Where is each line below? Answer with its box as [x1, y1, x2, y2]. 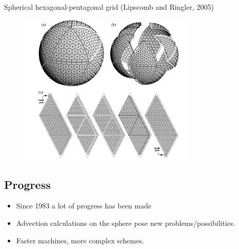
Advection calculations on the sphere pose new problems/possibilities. [16, 217, 235, 228]
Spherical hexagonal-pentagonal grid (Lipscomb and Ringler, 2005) [4, 2, 214, 12]
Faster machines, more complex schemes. [16, 235, 144, 245]
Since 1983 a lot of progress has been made [16, 200, 151, 211]
